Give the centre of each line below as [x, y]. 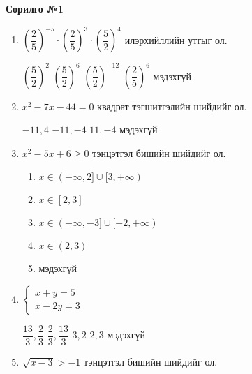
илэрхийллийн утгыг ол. [176, 39]
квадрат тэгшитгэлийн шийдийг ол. [172, 106]
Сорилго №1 [35, 8]
